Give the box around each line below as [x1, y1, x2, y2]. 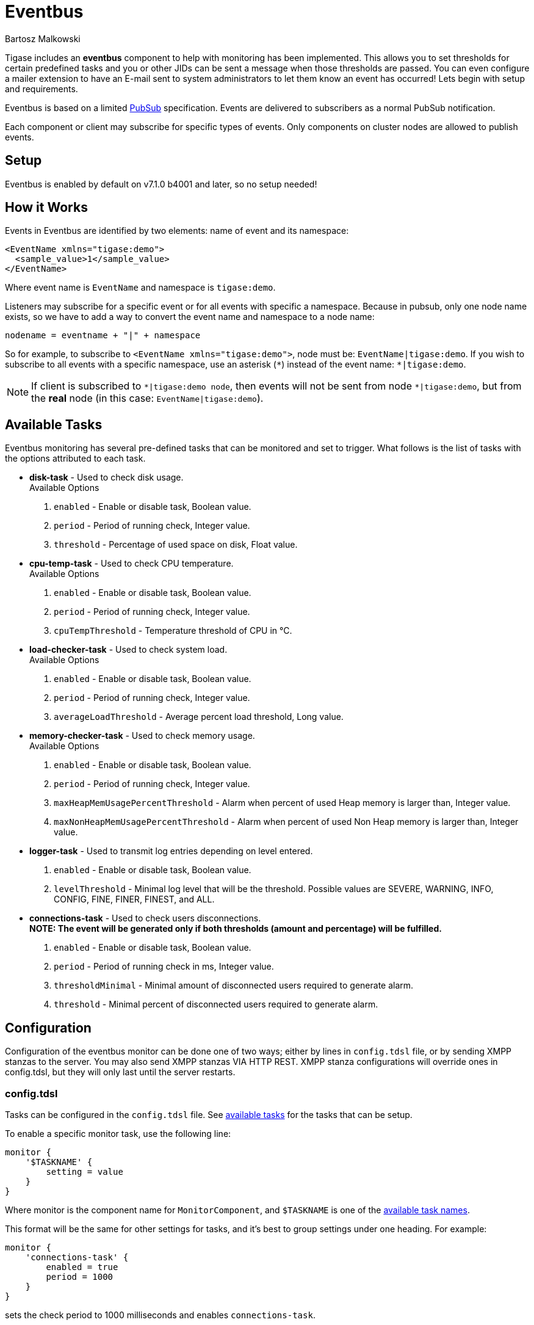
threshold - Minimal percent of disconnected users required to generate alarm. [54, 999, 378, 1010]
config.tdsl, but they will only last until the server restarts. [5, 1067, 236, 1078]
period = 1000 [46, 1271, 114, 1282]
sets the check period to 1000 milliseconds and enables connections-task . [5, 1309, 316, 1320]
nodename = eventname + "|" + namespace [5, 330, 201, 341]
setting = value [46, 1166, 123, 1177]
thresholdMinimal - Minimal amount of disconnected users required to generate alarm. [54, 980, 414, 991]
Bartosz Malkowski [5, 33, 81, 44]
